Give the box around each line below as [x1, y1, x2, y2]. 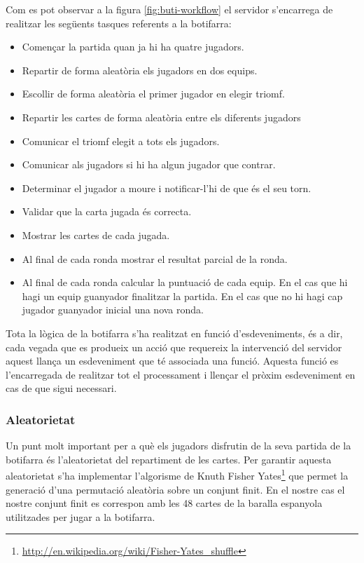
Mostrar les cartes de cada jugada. [22, 227, 170, 242]
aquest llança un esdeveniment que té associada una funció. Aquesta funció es [6, 353, 339, 368]
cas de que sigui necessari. [6, 381, 117, 395]
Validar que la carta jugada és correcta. [22, 204, 192, 219]
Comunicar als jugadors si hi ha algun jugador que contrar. [22, 157, 276, 172]
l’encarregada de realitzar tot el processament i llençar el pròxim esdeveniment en [6, 367, 356, 381]
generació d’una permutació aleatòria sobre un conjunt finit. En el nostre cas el [6, 482, 345, 496]
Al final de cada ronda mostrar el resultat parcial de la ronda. [22, 251, 288, 266]
